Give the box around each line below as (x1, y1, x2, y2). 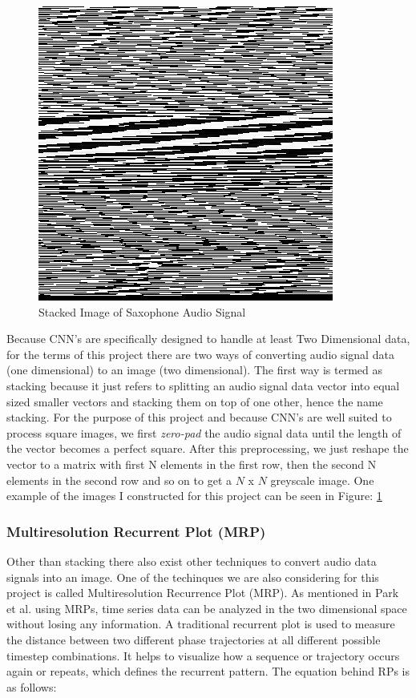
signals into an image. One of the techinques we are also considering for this (6, 568, 379, 585)
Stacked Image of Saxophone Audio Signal (38, 303, 246, 320)
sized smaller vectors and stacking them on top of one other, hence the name (6, 393, 383, 410)
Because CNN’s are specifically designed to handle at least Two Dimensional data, (6, 330, 410, 347)
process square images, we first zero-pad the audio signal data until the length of (6, 424, 402, 441)
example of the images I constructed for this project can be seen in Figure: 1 (6, 487, 382, 504)
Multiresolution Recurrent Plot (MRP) (6, 521, 266, 541)
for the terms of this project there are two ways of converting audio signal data (6, 345, 394, 362)
